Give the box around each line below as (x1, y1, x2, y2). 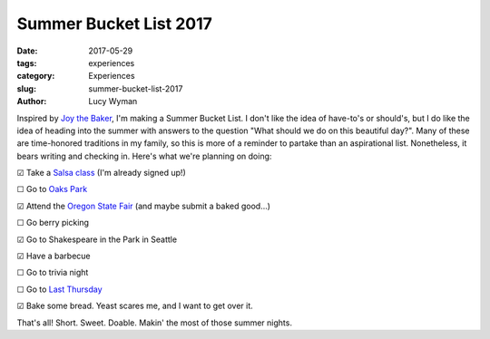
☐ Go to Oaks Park (16, 184, 88, 195)
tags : (16, 57, 37, 68)
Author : (16, 96, 47, 107)
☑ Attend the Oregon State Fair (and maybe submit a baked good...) (16, 200, 271, 211)
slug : (16, 82, 36, 94)
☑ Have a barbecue (16, 250, 91, 262)
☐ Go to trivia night (16, 267, 89, 278)
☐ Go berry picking (16, 218, 90, 228)
